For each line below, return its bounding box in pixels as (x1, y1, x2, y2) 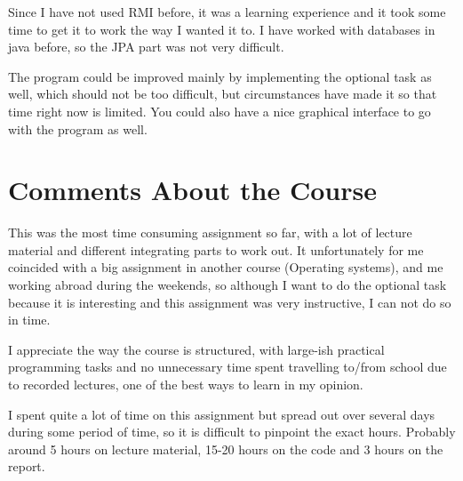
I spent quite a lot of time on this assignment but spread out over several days (8, 405, 435, 423)
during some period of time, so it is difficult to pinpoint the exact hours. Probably (8, 422, 456, 441)
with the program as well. (8, 119, 148, 138)
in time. (8, 310, 51, 329)
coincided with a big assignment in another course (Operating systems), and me (8, 258, 443, 277)
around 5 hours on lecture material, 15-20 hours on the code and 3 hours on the (8, 439, 443, 458)
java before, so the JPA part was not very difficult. (8, 37, 284, 56)
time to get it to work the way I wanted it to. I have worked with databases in (8, 20, 435, 38)
